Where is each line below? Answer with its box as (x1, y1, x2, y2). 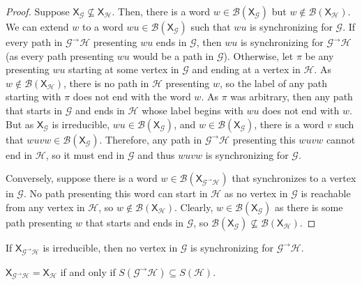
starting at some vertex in (68, 62, 179, 77)
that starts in (6, 102, 63, 117)
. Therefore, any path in (99, 132, 202, 146)
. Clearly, (174, 199, 213, 214)
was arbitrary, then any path (230, 89, 353, 104)
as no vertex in (224, 186, 288, 201)
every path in (6, 35, 63, 49)
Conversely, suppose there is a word (6, 171, 158, 185)
